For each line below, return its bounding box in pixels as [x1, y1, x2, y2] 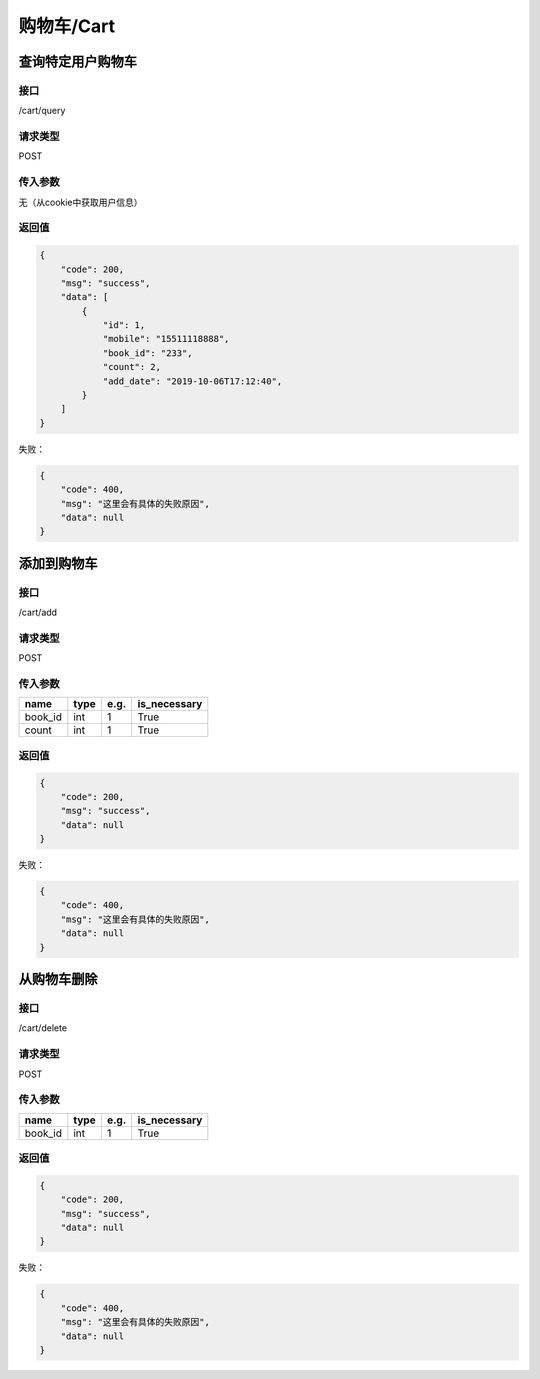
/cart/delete [18, 1022, 68, 1034]
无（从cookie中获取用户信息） [18, 196, 144, 208]
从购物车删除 [18, 971, 98, 988]
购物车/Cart [18, 15, 116, 37]
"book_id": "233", [102, 347, 194, 359]
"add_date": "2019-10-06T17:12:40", [102, 375, 283, 387]
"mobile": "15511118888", [102, 333, 230, 345]
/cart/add [18, 606, 58, 619]
